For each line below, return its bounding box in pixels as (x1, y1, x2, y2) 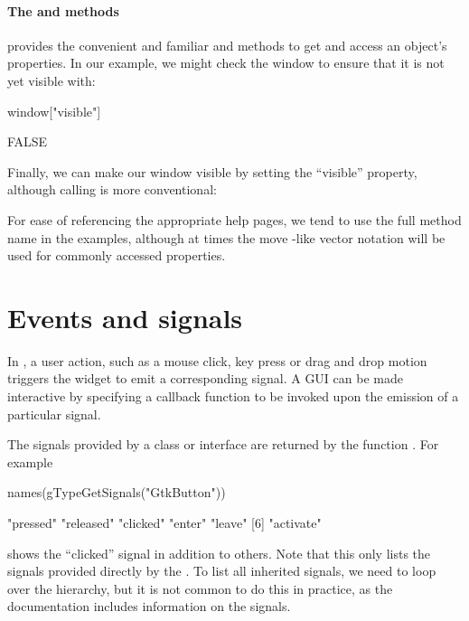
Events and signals (7, 298, 243, 335)
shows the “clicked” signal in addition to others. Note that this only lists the (7, 543, 431, 562)
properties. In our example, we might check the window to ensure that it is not (7, 53, 445, 72)
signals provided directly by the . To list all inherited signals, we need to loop (7, 561, 436, 580)
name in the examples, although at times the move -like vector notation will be (7, 228, 446, 247)
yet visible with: (7, 71, 96, 89)
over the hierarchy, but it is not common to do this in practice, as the (7, 579, 393, 597)
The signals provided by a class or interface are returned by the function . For (7, 435, 439, 454)
